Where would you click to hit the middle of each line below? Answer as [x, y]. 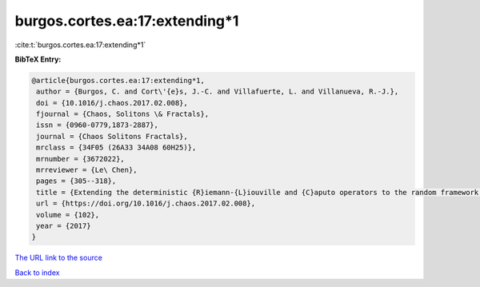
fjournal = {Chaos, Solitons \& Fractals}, [123, 114]
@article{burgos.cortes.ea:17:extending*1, [118, 80]
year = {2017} [64, 226]
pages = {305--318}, [76, 181]
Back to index [37, 273]
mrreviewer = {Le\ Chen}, [87, 170]
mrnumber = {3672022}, [81, 159]
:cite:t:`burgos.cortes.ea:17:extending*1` [80, 45]
